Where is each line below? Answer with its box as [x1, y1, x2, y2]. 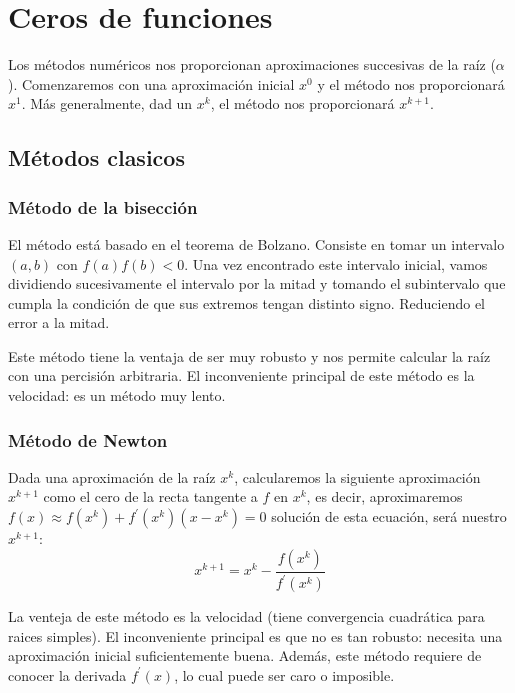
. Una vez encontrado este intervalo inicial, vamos [184, 253, 488, 274]
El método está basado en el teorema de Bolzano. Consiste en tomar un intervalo [8, 233, 505, 254]
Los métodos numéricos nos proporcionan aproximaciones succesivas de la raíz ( [8, 54, 496, 75]
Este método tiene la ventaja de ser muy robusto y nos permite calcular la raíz [8, 345, 491, 366]
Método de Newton [8, 427, 168, 452]
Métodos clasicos [8, 142, 185, 173]
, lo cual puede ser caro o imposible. [174, 664, 395, 685]
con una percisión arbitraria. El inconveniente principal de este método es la [8, 365, 475, 386]
